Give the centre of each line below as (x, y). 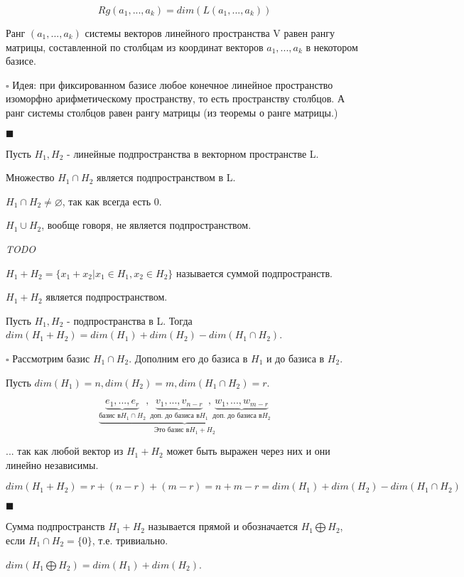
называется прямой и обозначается (223, 526)
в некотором (332, 47)
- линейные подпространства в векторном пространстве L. (193, 153)
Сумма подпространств (55, 526)
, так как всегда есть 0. (112, 201)
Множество (30, 177)
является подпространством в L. (166, 177)
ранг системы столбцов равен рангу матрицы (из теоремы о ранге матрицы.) (172, 112)
